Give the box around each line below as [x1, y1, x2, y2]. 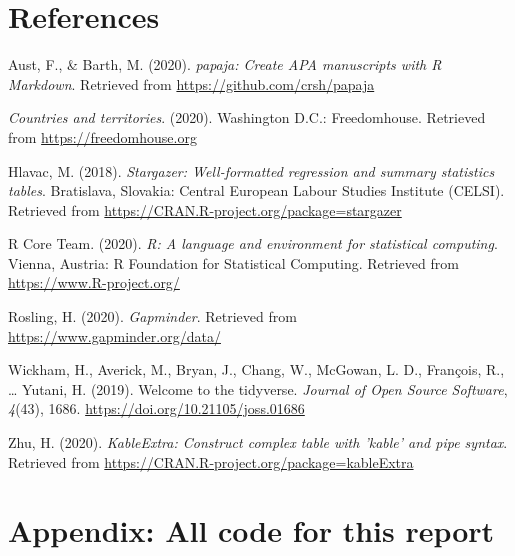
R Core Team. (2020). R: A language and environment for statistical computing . [8, 233, 498, 254]
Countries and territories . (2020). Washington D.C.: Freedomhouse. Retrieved [8, 107, 486, 128]
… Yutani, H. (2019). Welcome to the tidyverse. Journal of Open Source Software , [8, 378, 508, 399]
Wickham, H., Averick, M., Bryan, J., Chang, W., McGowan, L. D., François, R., [8, 359, 505, 380]
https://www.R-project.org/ [8, 272, 180, 293]
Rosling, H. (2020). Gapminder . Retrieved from [8, 306, 297, 327]
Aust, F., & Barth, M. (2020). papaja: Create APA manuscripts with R [8, 54, 442, 75]
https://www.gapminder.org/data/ [8, 325, 221, 346]
